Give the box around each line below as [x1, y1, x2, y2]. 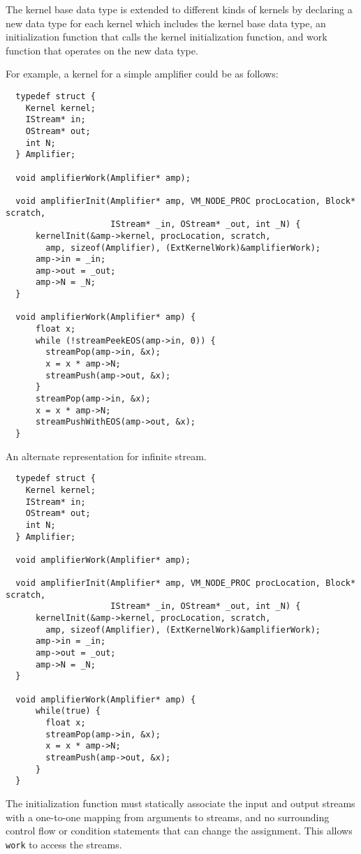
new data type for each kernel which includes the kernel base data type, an [6, 15, 326, 30]
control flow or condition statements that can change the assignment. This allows [6, 823, 353, 838]
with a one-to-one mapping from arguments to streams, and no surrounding [6, 809, 330, 824]
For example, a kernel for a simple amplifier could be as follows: [6, 66, 279, 81]
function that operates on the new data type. [6, 43, 198, 57]
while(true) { [35, 706, 101, 716]
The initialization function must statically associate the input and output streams [6, 795, 355, 810]
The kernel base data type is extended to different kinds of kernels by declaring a [6, 2, 353, 16]
